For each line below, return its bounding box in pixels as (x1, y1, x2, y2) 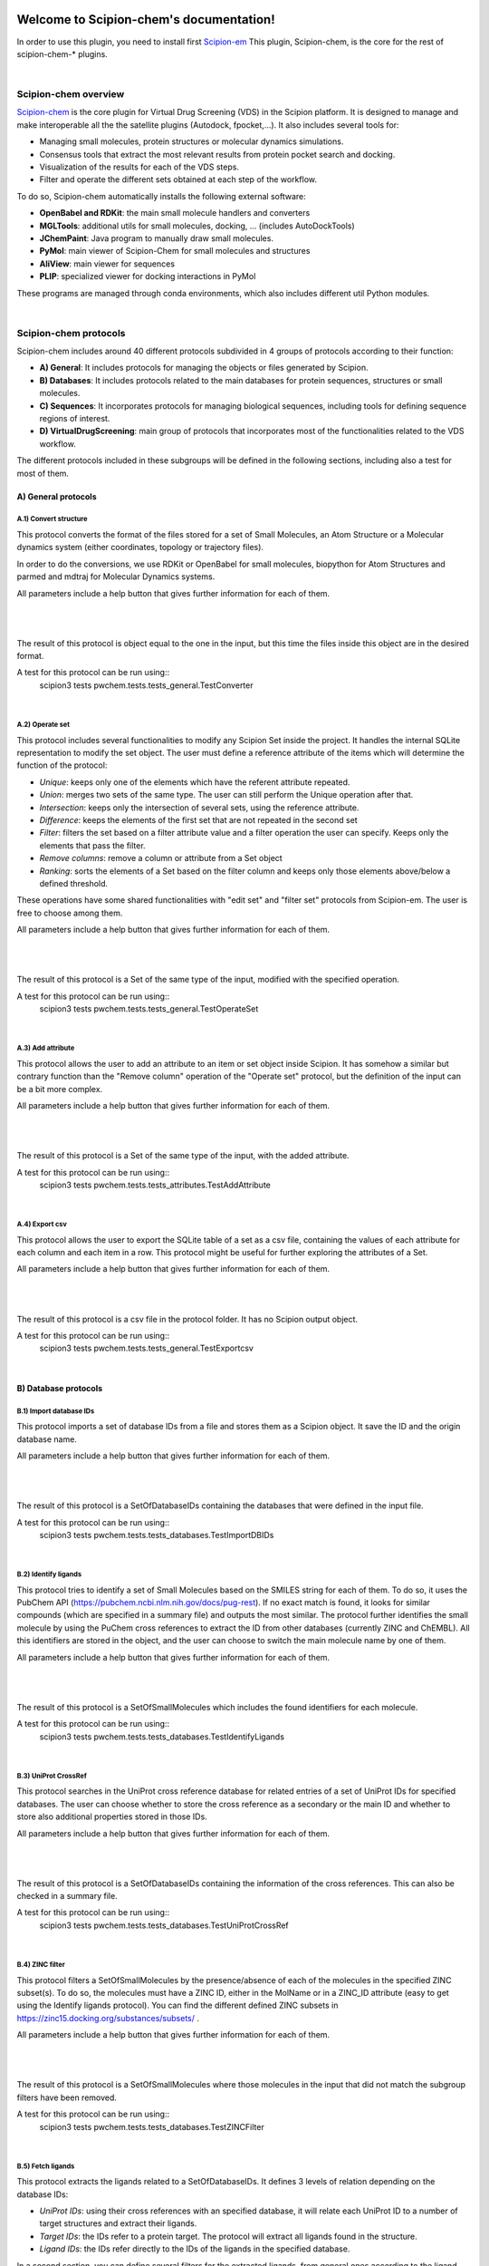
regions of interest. (39, 413, 110, 423)
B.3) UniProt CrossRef (16, 1771, 88, 1780)
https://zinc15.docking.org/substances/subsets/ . (16, 2012, 199, 2023)
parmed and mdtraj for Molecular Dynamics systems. (16, 571, 216, 582)
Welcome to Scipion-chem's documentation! (16, 12, 275, 27)
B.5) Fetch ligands (16, 2162, 75, 2171)
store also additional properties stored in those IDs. (16, 1811, 207, 1822)
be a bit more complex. (16, 1083, 103, 1094)
